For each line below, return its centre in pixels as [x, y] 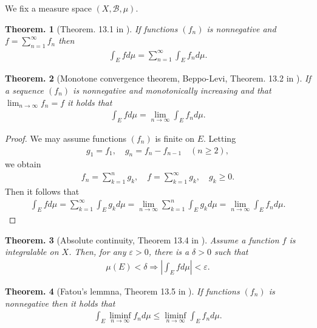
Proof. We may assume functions [66, 138]
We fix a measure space [48, 8]
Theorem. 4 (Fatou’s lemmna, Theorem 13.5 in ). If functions [122, 291]
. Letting [220, 138]
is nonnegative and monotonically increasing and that [172, 90]
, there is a [169, 252]
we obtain [23, 164]
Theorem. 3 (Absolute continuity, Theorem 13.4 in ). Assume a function [142, 239]
